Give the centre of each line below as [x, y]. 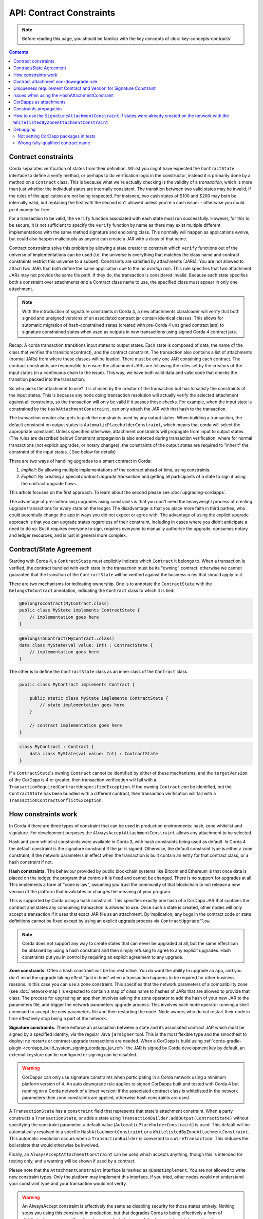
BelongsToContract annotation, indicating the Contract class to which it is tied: [92, 590]
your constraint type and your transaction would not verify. [68, 1184]
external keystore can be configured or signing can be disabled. [73, 1055]
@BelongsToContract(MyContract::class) [67, 638]
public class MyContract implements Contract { [77, 684]
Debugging [25, 129]
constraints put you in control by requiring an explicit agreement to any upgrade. [103, 957]
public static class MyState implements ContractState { [99, 698]
